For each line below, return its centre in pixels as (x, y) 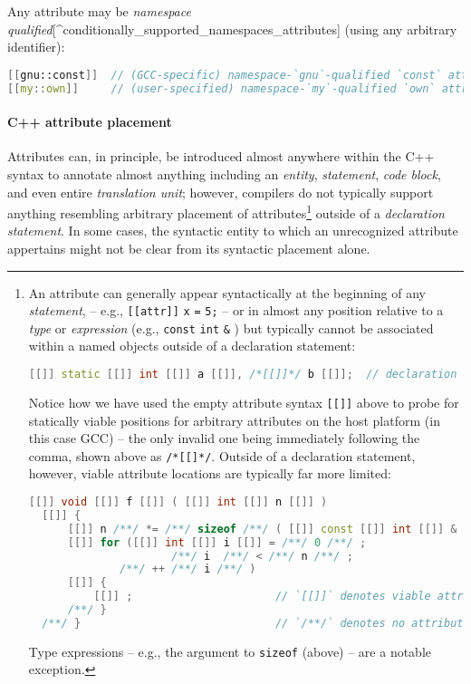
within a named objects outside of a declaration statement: (192, 346)
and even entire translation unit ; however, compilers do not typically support (221, 192)
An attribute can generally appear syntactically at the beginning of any (227, 292)
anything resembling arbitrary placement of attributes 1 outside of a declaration (226, 212)
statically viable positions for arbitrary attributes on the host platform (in (234, 420)
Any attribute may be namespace (99, 11)
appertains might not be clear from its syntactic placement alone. (189, 248)
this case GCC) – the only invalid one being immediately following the (224, 438)
